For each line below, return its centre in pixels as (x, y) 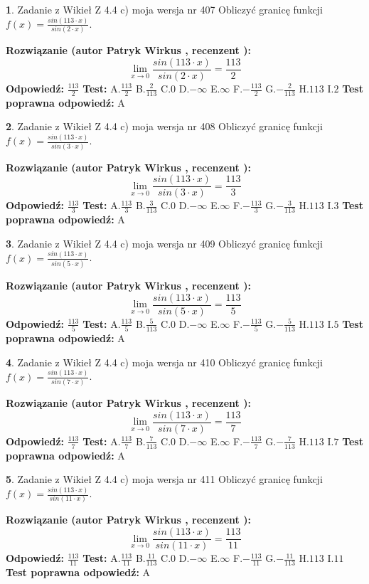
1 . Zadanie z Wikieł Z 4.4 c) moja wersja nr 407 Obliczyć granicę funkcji (164, 9)
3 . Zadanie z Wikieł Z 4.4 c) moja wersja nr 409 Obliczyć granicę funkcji (164, 243)
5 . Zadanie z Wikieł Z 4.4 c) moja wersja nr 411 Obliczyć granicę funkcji (164, 479)
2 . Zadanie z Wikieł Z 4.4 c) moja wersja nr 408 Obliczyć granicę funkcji (164, 126)
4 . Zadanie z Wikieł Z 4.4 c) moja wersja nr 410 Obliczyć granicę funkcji (164, 362)
